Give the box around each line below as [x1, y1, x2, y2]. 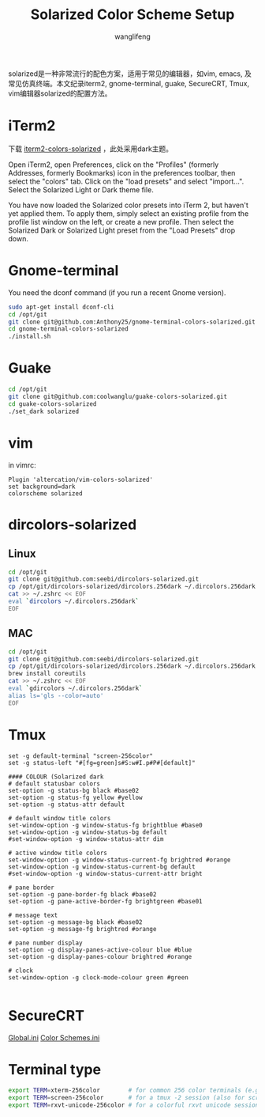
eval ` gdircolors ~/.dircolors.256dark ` [8, 684, 144, 692]
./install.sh [8, 332, 51, 341]
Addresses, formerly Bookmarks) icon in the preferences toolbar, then [8, 168, 236, 177]
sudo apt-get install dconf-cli [8, 303, 114, 311]
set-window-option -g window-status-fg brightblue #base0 [8, 821, 203, 829]
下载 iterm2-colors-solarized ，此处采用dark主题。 [8, 144, 174, 153]
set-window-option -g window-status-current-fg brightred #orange [8, 856, 231, 864]
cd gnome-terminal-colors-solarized [8, 325, 129, 333]
